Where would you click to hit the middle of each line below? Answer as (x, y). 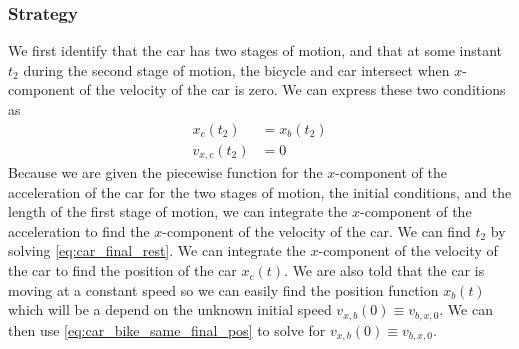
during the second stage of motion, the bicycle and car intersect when (236, 69)
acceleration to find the (79, 230)
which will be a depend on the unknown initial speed (170, 309)
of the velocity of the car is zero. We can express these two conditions (292, 89)
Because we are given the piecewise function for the (165, 172)
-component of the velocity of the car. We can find (316, 230)
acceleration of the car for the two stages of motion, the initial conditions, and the (260, 191)
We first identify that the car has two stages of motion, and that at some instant (255, 50)
